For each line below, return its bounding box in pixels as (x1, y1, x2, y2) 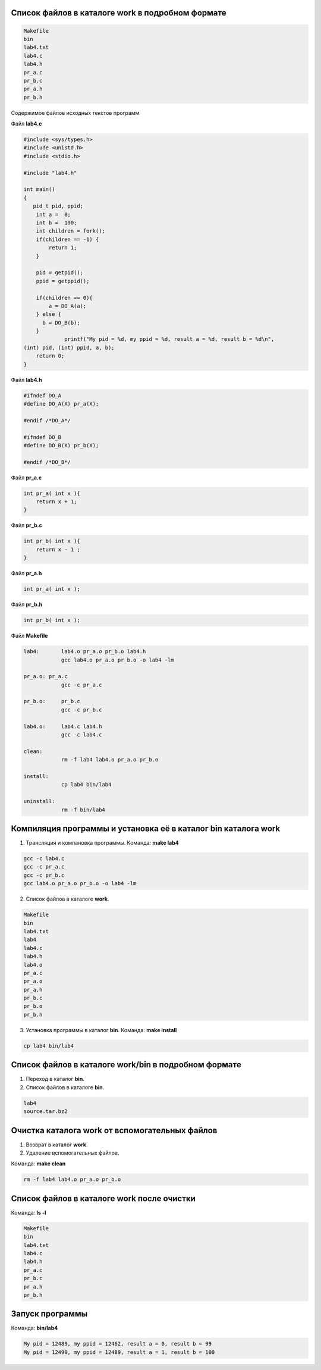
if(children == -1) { (36, 236, 99, 243)
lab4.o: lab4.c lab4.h (23, 723, 102, 730)
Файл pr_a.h (11, 570, 42, 577)
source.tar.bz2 (23, 1108, 68, 1115)
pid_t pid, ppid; (33, 203, 83, 209)
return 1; (48, 244, 77, 251)
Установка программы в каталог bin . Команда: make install (26, 1026, 177, 1033)
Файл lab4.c (11, 120, 42, 127)
